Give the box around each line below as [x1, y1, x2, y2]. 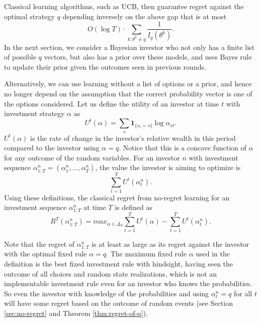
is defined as [115, 202, 152, 212]
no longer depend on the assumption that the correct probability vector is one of [4, 88, 252, 98]
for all [233, 288, 252, 298]
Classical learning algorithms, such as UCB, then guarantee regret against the [4, 1, 244, 11]
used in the [196, 248, 230, 259]
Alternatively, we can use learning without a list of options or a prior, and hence [4, 78, 252, 89]
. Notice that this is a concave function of [119, 142, 246, 153]
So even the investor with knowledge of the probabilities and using [4, 288, 209, 298]
